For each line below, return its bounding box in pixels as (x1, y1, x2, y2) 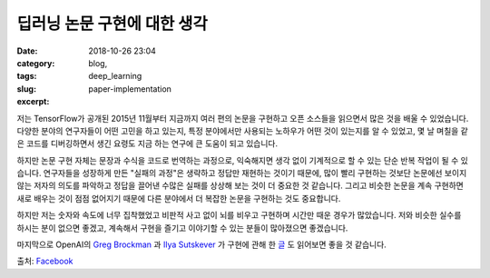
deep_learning (88, 71, 142, 82)
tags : (16, 71, 37, 82)
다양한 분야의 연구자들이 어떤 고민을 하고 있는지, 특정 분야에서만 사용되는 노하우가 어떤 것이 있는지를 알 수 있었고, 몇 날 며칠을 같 (16, 125, 469, 136)
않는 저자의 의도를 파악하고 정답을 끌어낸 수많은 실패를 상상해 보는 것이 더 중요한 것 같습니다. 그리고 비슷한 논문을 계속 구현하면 (16, 180, 465, 191)
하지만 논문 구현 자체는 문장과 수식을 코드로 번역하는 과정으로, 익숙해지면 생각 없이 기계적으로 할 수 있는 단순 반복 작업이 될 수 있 (16, 154, 469, 165)
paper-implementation (88, 83, 172, 94)
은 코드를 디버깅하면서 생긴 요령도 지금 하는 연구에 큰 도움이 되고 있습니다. (16, 138, 279, 149)
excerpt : (16, 96, 50, 107)
